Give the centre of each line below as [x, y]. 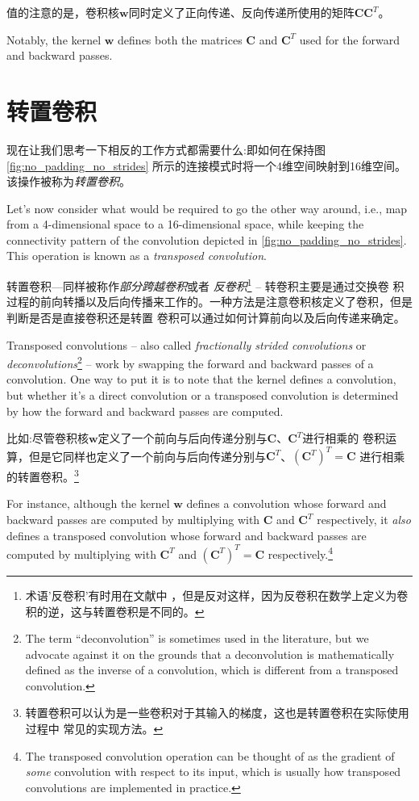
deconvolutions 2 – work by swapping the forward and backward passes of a [190, 362]
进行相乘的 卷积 [344, 438]
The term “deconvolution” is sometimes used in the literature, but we [197, 638]
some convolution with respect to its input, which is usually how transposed [213, 772]
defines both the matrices [180, 39]
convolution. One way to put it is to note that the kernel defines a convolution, [201, 379]
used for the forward [349, 39]
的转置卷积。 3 [43, 475]
